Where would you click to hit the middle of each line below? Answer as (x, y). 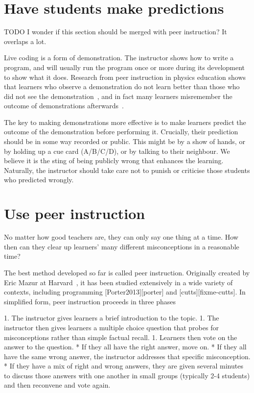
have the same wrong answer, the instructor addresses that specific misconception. (127, 356)
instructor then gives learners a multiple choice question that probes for (111, 327)
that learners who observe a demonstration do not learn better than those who (122, 86)
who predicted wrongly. (39, 180)
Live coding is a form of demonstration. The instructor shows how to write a (119, 58)
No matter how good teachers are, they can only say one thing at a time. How (121, 237)
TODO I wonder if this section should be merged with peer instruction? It (115, 32)
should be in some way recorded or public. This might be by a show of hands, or (125, 141)
